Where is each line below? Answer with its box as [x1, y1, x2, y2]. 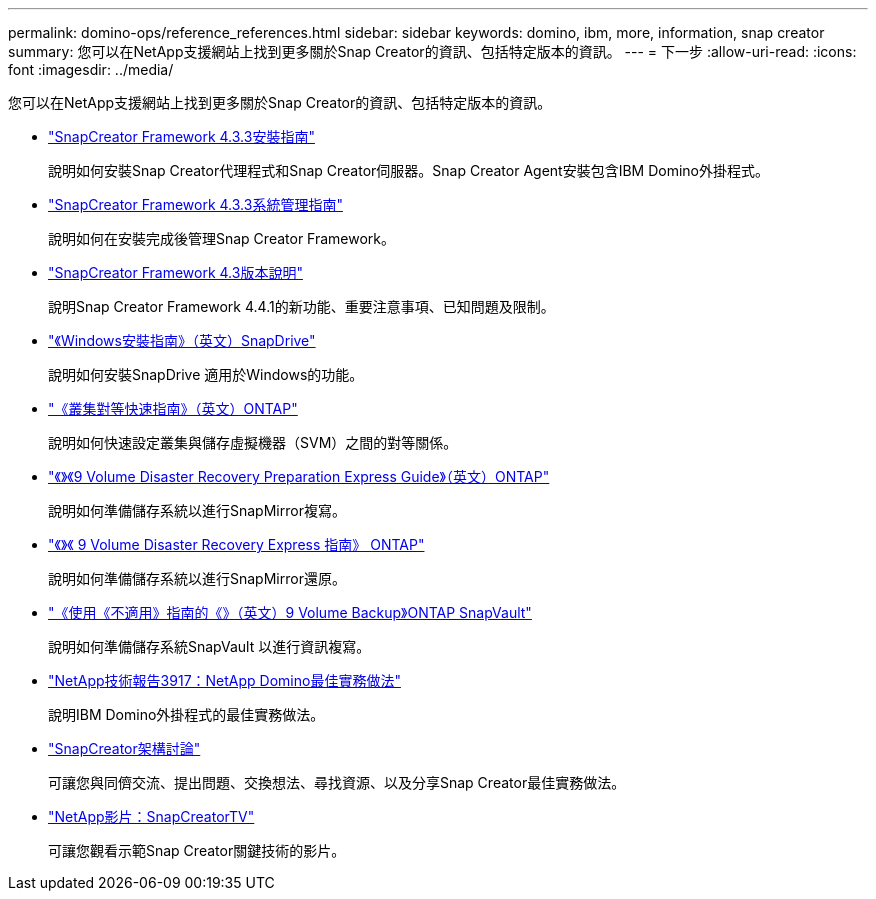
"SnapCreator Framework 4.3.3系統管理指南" [48, 196, 343, 213]
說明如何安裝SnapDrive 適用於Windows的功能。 [48, 366, 364, 383]
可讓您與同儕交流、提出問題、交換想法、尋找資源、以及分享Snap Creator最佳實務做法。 [48, 774, 626, 791]
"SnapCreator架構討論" [48, 740, 201, 757]
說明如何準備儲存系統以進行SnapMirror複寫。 [48, 502, 346, 519]
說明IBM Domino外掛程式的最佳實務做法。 [48, 706, 325, 723]
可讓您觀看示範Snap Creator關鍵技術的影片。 [48, 842, 346, 859]
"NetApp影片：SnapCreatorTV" [48, 808, 255, 825]
